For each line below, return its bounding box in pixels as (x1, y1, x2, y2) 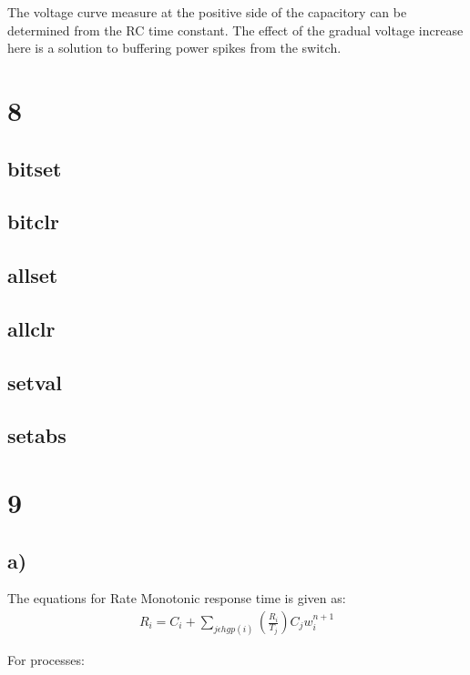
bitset (7, 154, 62, 182)
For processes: (7, 650, 85, 669)
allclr (7, 314, 56, 342)
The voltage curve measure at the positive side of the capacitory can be (7, 3, 407, 21)
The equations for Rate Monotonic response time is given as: (7, 589, 346, 608)
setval (7, 368, 62, 396)
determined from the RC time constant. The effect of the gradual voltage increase (7, 20, 464, 39)
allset (7, 261, 58, 289)
